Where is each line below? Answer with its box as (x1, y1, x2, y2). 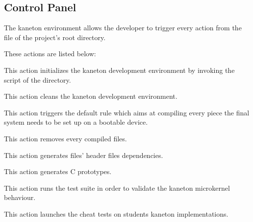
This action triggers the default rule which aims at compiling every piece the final (4, 107, 250, 117)
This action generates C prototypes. (4, 166, 112, 177)
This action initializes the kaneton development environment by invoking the (4, 65, 235, 75)
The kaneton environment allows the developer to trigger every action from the (4, 22, 242, 33)
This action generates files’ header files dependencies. (4, 150, 163, 160)
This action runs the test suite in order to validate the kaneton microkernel (4, 182, 230, 193)
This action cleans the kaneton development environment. (4, 91, 177, 101)
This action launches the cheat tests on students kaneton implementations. (4, 208, 228, 219)
